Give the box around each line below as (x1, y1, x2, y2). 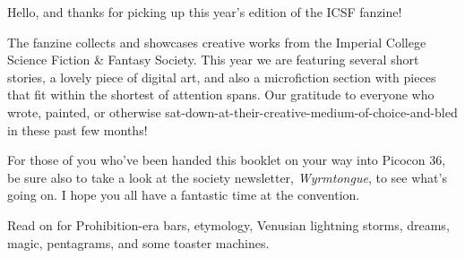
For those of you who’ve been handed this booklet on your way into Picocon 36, (7, 150, 446, 169)
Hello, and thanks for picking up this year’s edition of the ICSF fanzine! (7, 3, 402, 21)
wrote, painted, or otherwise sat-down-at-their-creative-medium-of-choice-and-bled (7, 102, 458, 121)
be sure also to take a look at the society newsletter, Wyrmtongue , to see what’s (7, 168, 447, 186)
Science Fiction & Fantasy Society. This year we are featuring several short (7, 50, 419, 69)
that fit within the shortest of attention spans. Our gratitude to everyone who (7, 85, 435, 104)
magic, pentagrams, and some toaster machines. (7, 233, 270, 252)
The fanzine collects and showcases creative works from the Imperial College (7, 32, 426, 51)
